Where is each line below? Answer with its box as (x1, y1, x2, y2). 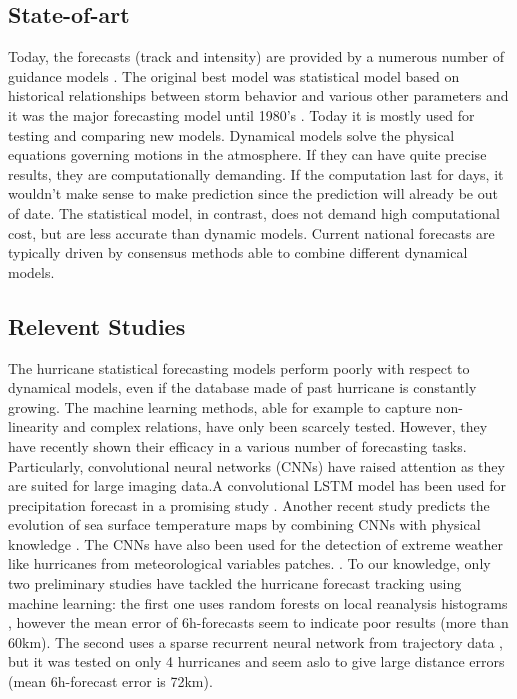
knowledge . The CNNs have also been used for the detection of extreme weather (8, 533, 503, 554)
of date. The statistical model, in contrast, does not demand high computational (8, 202, 500, 223)
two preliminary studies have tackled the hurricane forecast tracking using (8, 573, 462, 594)
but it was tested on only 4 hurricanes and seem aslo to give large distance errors (8, 651, 505, 672)
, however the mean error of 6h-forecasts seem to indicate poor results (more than (8, 612, 509, 633)
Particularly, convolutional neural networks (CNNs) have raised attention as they (8, 455, 505, 476)
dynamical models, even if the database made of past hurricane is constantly (8, 377, 477, 398)
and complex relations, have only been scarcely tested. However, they (63, 416, 488, 437)
